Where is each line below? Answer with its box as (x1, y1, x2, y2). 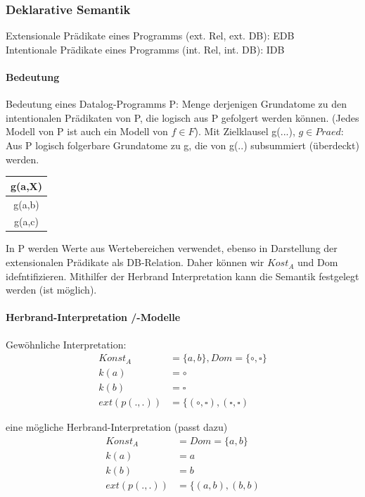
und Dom (297, 255, 338, 270)
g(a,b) (13, 196, 39, 211)
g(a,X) (11, 178, 43, 193)
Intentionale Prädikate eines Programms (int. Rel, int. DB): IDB (6, 42, 285, 56)
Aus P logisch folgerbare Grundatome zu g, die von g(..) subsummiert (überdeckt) (6, 137, 359, 152)
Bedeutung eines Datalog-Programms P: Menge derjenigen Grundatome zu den (6, 96, 347, 111)
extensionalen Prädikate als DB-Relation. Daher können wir (6, 255, 264, 270)
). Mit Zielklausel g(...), (194, 124, 295, 139)
